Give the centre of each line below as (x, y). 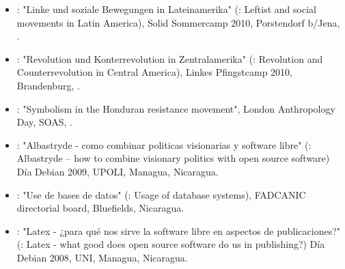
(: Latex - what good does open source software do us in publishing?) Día (171, 244)
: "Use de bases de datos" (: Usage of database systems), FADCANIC (161, 194)
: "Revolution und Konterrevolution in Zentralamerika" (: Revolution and (170, 58)
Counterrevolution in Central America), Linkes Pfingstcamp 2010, (155, 72)
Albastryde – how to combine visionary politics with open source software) (173, 158)
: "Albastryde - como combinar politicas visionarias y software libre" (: (164, 144)
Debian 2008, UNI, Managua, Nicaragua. (102, 257)
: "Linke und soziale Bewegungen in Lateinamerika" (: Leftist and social (166, 9)
